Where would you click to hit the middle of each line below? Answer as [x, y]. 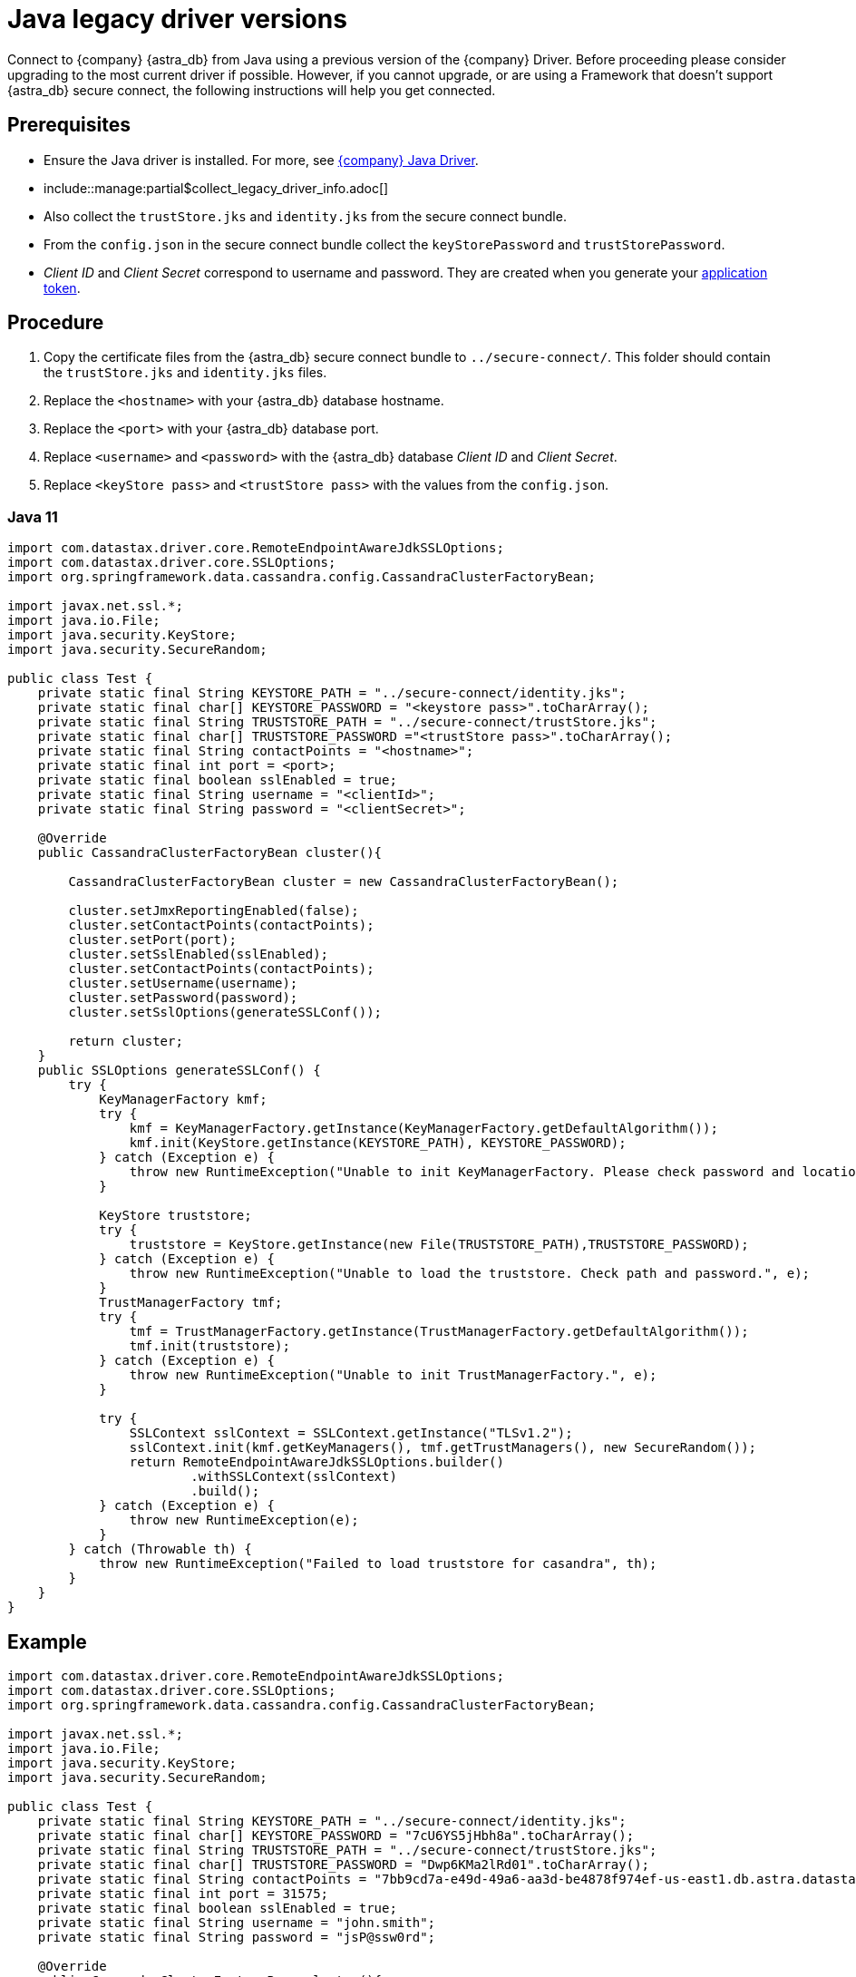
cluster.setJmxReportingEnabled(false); [214, 911]
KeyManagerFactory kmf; [183, 1100]
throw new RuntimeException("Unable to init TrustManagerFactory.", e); [393, 1375]
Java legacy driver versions [177, 19]
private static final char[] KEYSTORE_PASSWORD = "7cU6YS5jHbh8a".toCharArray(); [336, 1836]
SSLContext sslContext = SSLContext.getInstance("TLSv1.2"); [351, 1433]
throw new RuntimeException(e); [244, 1520]
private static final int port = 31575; [183, 1894]
